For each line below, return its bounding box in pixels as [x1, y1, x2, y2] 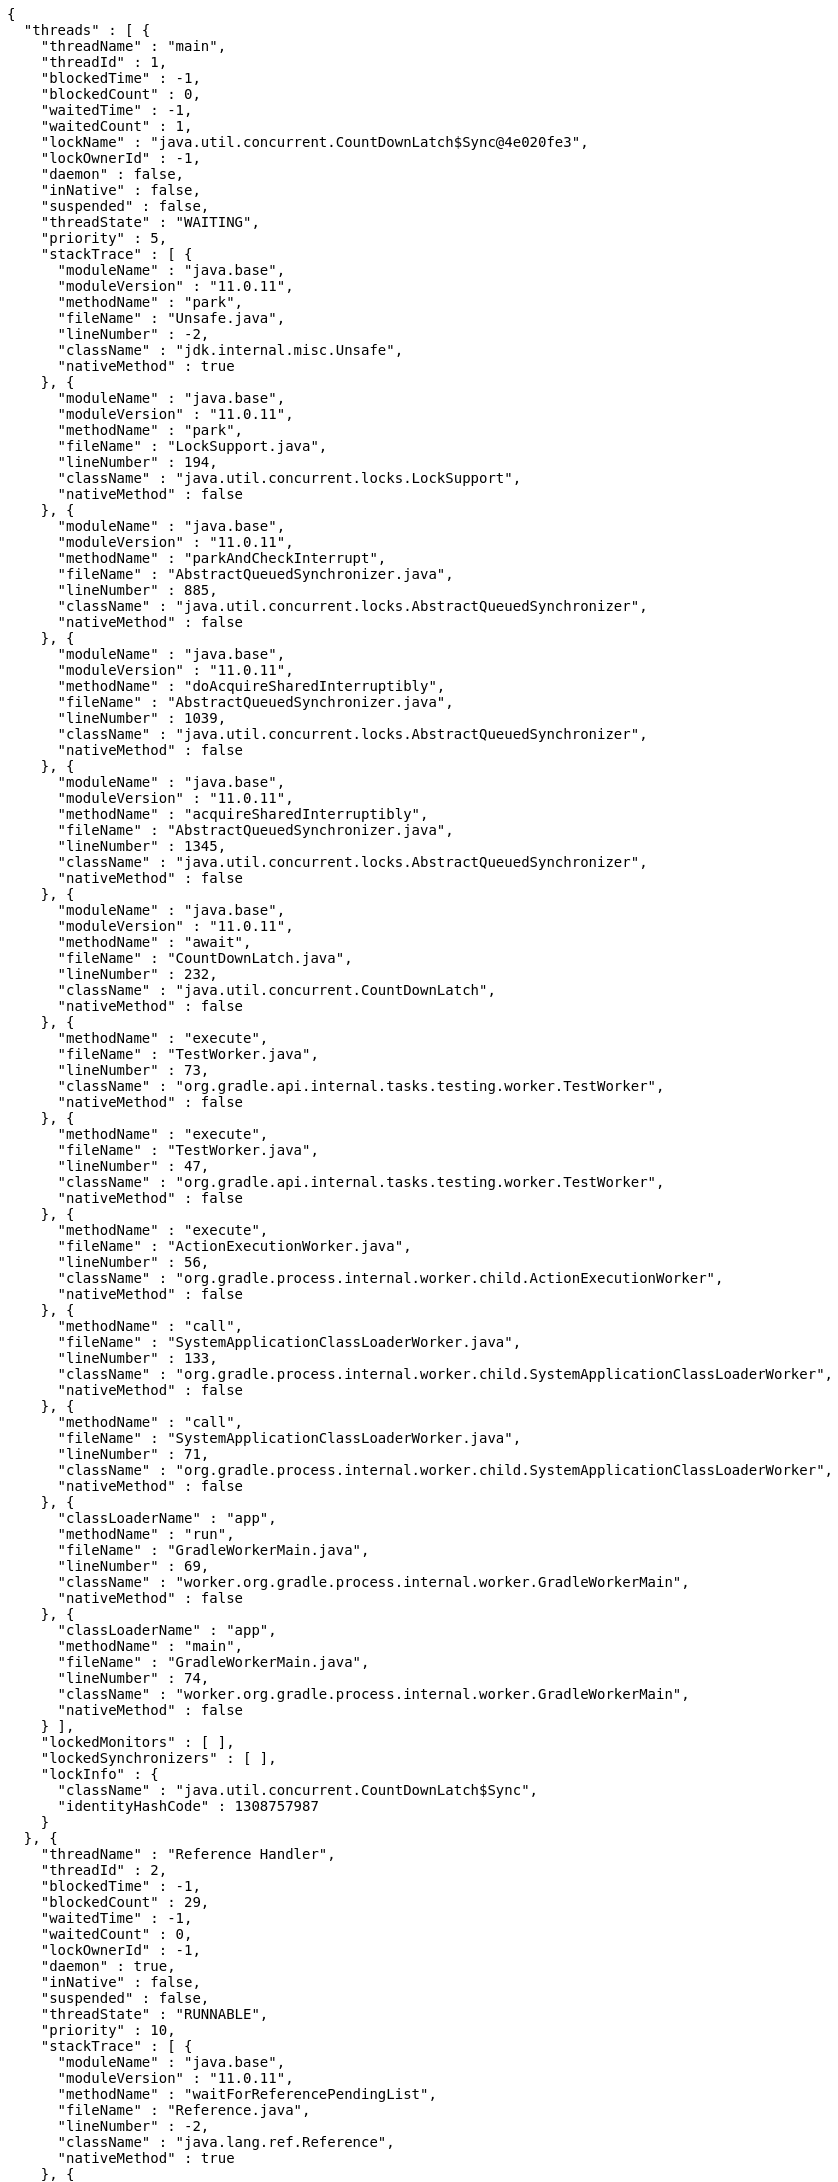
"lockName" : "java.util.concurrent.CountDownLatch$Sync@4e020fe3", [40, 134, 589, 150]
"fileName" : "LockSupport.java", [57, 438, 328, 454]
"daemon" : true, [40, 1958, 176, 1974]
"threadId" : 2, [40, 1862, 168, 1878]
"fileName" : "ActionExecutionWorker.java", [57, 1238, 412, 1254]
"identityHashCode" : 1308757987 [57, 1798, 319, 1814]
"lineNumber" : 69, [57, 1558, 210, 1574]
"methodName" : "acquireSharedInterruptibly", [57, 806, 429, 822]
